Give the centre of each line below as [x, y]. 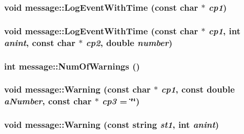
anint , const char [40, 42]
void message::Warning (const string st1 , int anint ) [112, 125]
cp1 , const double [198, 89]
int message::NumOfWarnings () [72, 66]
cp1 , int [225, 30]
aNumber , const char [48, 101]
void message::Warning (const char [77, 89]
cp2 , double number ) [129, 42]
